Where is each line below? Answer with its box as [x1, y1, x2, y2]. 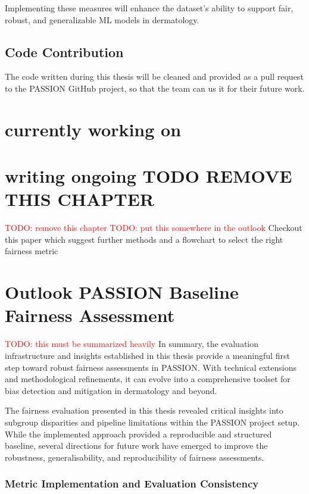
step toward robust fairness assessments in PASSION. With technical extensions [5, 361, 296, 373]
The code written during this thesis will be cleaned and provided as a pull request [5, 70, 304, 83]
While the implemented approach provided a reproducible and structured [5, 427, 272, 440]
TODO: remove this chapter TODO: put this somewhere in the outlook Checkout [5, 221, 302, 234]
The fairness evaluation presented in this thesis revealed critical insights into [5, 404, 283, 417]
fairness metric [5, 245, 58, 257]
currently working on [5, 117, 182, 141]
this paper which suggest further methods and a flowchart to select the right [5, 233, 283, 245]
